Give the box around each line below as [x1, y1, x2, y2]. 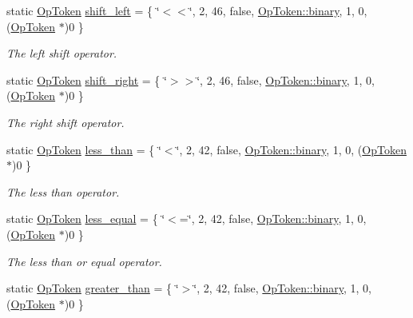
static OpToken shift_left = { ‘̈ [6, 2, 160, 18]
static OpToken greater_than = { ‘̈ [6, 280, 179, 296]
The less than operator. [6, 183, 120, 200]
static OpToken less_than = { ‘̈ [6, 141, 161, 157]
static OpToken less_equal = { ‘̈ [6, 210, 165, 227]
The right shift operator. [6, 113, 125, 130]
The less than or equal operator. [6, 252, 162, 269]
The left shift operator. [6, 45, 117, 62]
